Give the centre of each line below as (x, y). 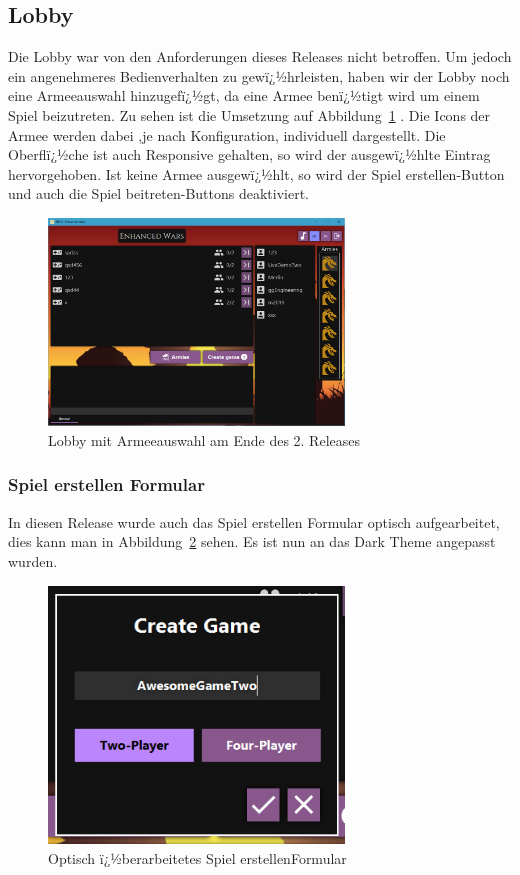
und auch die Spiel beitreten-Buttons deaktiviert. (158, 193)
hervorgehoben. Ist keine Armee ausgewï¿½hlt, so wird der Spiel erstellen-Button (256, 173)
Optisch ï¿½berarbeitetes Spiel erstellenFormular (197, 857)
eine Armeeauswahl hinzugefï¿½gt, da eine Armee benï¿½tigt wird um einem (244, 95)
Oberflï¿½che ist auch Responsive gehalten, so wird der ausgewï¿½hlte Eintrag (249, 154)
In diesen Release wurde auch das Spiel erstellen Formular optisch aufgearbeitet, (254, 521)
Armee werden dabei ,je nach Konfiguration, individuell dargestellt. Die (227, 134)
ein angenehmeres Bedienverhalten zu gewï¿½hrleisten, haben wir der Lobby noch (259, 75)
